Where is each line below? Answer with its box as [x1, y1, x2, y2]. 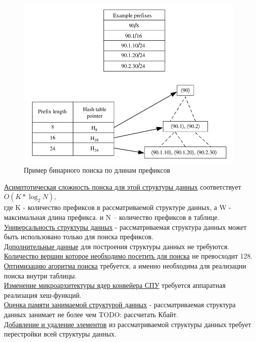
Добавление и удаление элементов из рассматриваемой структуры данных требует [4, 319, 252, 329]
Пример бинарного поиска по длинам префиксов [24, 165, 170, 175]
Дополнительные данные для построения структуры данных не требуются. [4, 241, 229, 251]
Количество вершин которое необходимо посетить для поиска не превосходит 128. [4, 251, 253, 261]
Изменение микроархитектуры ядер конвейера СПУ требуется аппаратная [4, 280, 226, 290]
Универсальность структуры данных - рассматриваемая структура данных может [4, 221, 247, 232]
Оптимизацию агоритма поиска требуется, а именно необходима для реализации [4, 260, 246, 271]
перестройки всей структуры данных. [4, 329, 117, 339]
